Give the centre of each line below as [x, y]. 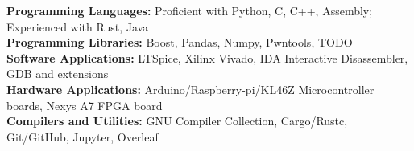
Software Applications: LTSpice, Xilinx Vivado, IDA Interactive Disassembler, [207, 57]
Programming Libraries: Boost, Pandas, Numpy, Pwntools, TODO [180, 42]
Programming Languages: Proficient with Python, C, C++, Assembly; [190, 10]
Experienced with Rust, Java [78, 26]
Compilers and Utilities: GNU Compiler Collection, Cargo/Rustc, [177, 121]
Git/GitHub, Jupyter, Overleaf [83, 136]
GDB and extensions [58, 73]
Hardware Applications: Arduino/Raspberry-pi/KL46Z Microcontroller [190, 89]
